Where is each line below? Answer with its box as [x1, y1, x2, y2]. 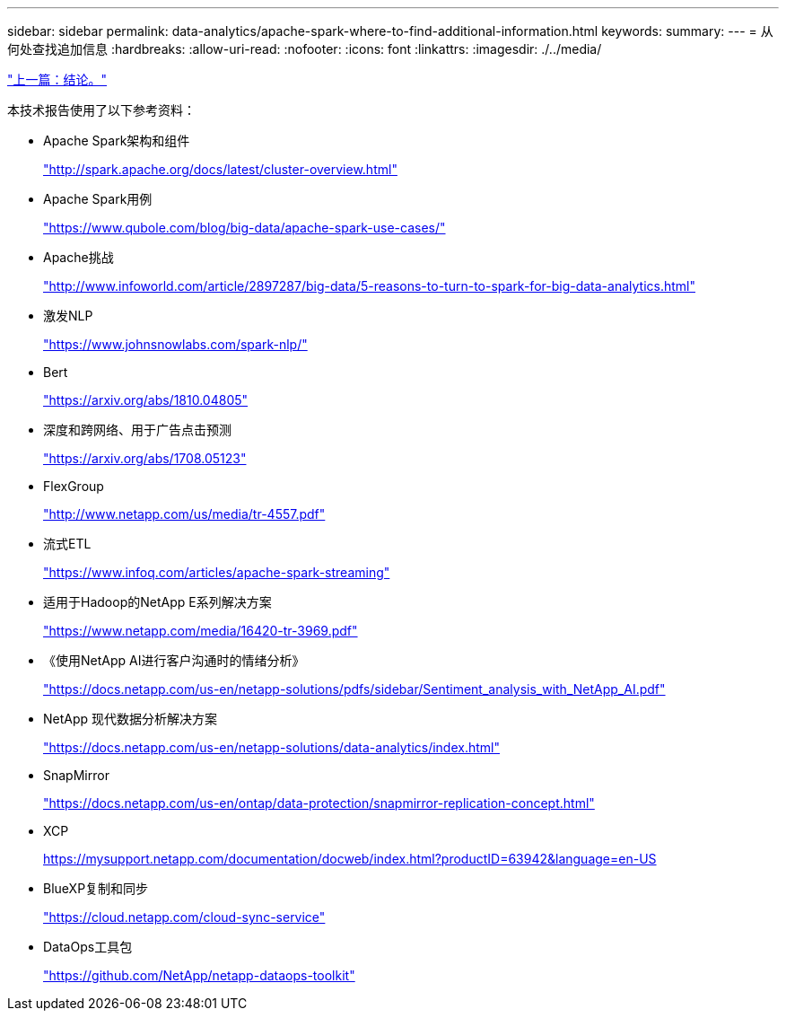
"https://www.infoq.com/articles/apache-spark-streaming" [43, 565, 390, 580]
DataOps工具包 [43, 939, 133, 954]
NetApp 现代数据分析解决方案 [43, 711, 218, 726]
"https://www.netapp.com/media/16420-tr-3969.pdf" [43, 623, 358, 638]
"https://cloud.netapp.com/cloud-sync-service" [43, 909, 326, 925]
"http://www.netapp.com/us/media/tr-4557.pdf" [43, 506, 326, 522]
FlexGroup [43, 478, 104, 494]
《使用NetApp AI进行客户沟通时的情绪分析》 [43, 653, 305, 668]
